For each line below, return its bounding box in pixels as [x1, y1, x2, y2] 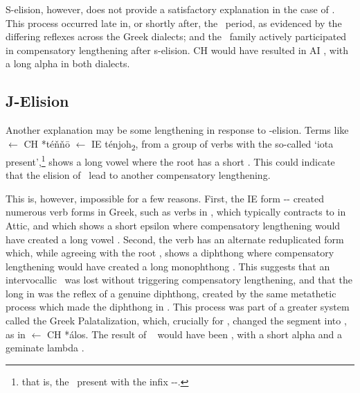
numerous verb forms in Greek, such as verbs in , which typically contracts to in [6, 204, 346, 219]
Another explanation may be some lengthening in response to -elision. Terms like [6, 123, 349, 137]
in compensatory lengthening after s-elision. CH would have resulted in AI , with [6, 42, 349, 57]
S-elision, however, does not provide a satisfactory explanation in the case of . [6, 2, 335, 16]
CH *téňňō [24, 136, 70, 150]
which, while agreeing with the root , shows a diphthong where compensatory [6, 245, 334, 260]
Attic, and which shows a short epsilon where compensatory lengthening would [6, 218, 341, 232]
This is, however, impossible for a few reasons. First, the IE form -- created [6, 191, 324, 205]
